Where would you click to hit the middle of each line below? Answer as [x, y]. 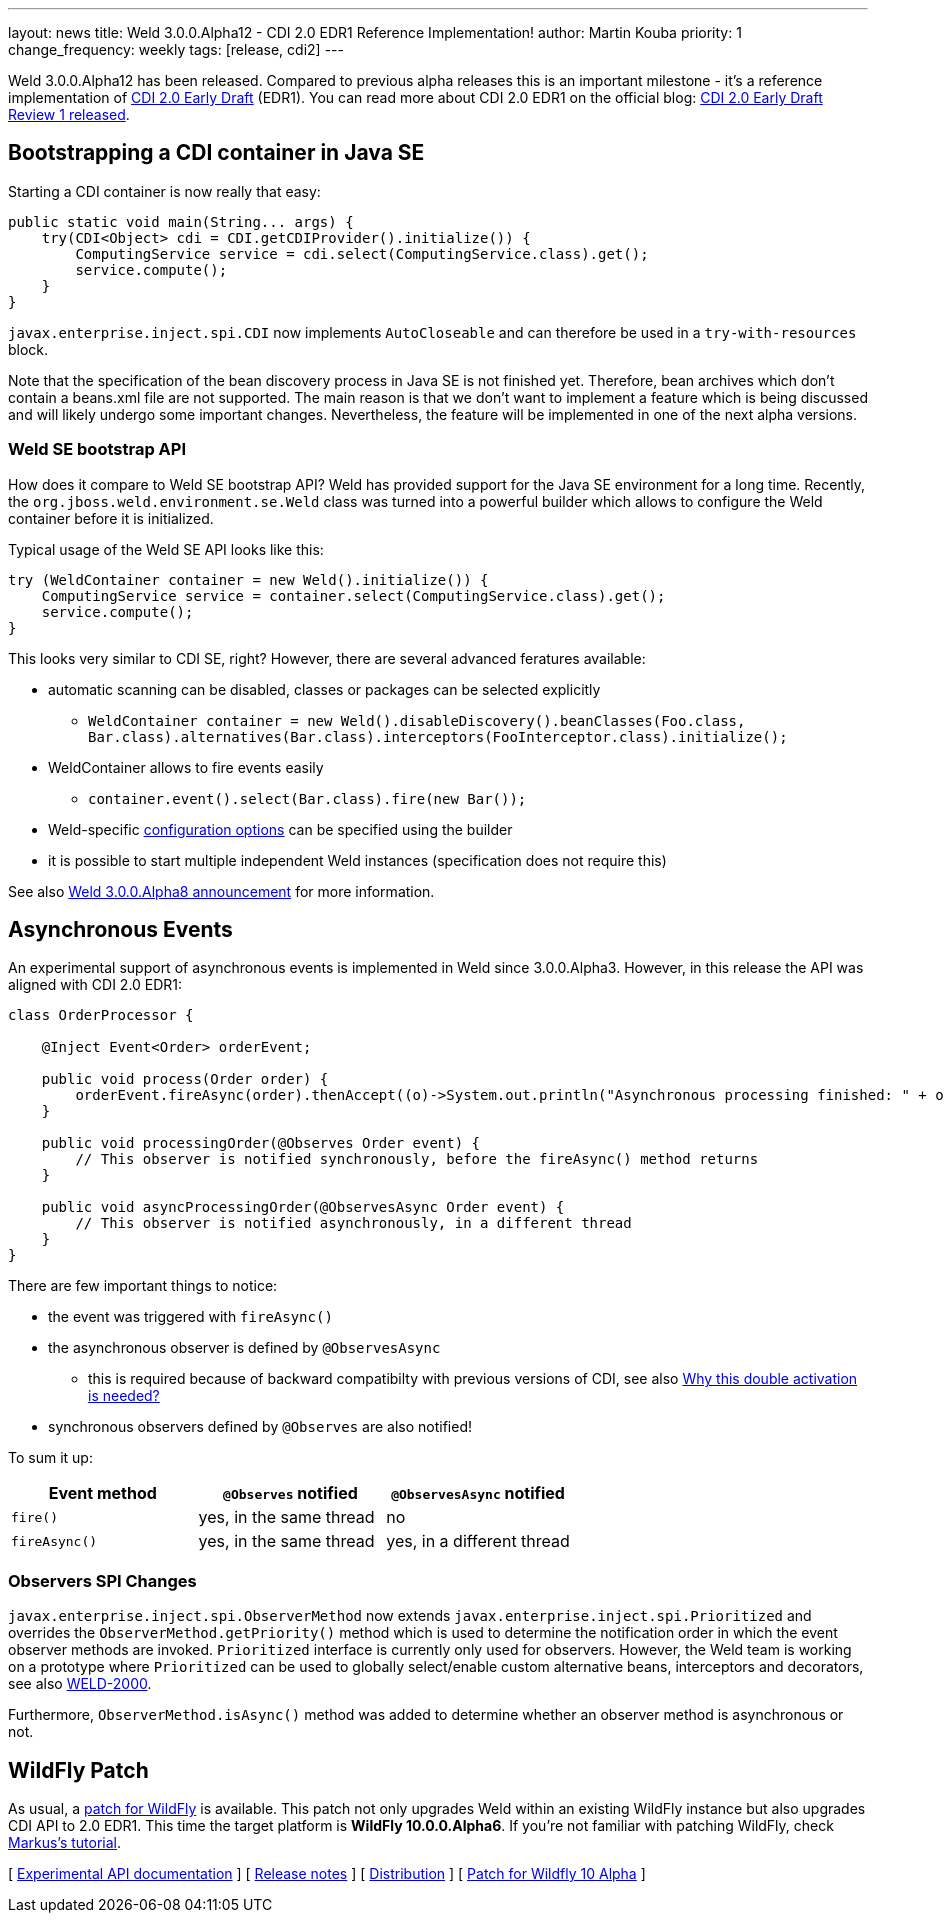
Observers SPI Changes [102, 1580]
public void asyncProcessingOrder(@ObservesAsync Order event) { [303, 1207]
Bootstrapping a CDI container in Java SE [216, 153]
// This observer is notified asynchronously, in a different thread [353, 1223]
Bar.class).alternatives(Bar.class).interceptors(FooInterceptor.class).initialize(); [438, 736]
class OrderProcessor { [101, 1015]
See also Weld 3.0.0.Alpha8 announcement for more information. [221, 891]
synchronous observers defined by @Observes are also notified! [260, 1427]
